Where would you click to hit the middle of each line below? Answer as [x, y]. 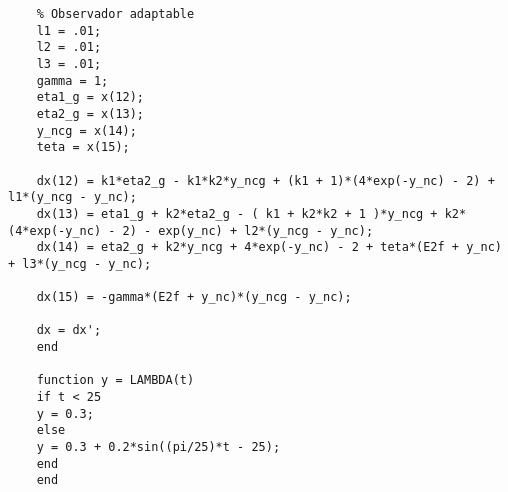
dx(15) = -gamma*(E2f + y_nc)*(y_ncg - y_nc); [194, 297]
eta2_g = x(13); [90, 113]
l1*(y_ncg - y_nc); [72, 197]
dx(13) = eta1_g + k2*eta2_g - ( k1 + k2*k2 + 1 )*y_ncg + [237, 213]
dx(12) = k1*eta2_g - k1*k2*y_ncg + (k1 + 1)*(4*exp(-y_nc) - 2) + [265, 180]
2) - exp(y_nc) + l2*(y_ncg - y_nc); [248, 230]
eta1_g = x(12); [90, 97]
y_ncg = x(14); [86, 130]
